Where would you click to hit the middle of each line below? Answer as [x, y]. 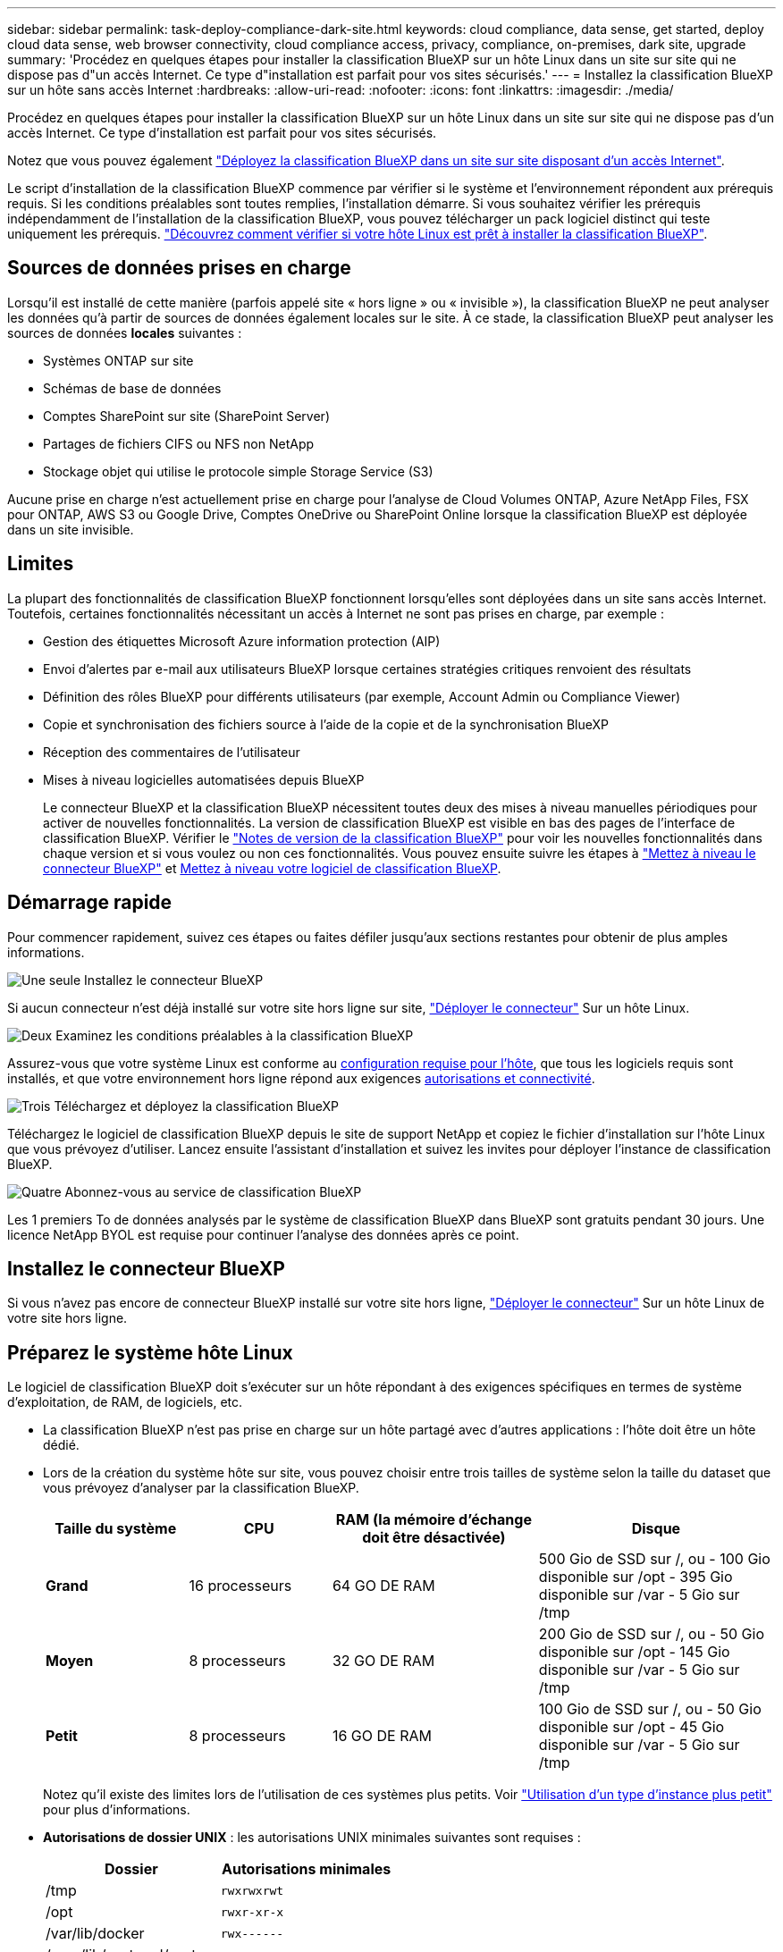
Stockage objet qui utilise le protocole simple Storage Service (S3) [238, 471]
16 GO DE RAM [382, 1736]
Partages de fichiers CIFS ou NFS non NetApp [179, 443]
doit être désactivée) [434, 1538]
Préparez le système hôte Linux [150, 1352]
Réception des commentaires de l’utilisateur [172, 752]
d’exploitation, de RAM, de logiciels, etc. [125, 1402]
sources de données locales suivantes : [125, 332]
